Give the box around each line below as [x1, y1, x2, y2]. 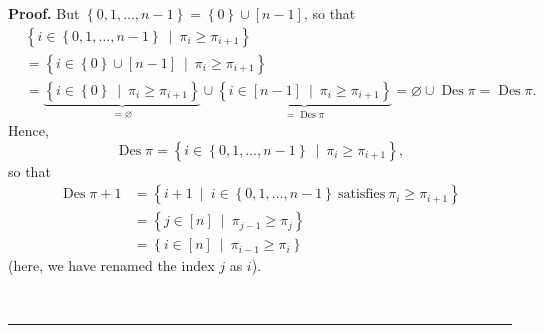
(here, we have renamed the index [8, 255, 215, 276]
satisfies [337, 187, 386, 202]
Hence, [8, 120, 49, 141]
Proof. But [8, 3, 80, 23]
